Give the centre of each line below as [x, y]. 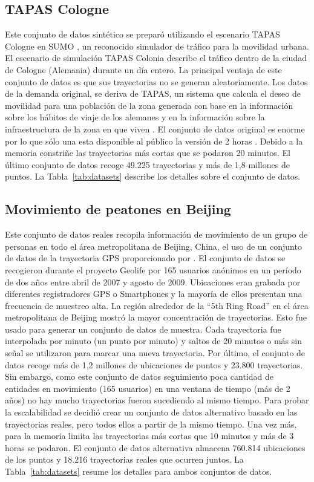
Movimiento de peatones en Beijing [118, 209]
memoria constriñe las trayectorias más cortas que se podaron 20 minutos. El [148, 153]
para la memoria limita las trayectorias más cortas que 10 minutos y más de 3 [149, 436]
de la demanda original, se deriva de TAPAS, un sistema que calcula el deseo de [153, 93]
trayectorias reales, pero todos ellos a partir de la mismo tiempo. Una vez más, [151, 424]
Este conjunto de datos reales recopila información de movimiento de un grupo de [156, 234]
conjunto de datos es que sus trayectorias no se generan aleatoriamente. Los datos [156, 81]
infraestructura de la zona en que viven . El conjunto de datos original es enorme [155, 129]
